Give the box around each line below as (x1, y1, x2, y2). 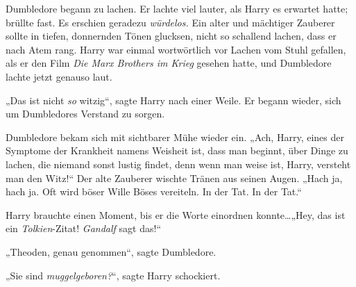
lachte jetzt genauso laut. (6, 69, 112, 83)
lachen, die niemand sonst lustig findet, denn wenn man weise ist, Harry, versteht (6, 156, 351, 171)
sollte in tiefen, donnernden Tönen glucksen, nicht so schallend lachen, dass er (6, 28, 337, 43)
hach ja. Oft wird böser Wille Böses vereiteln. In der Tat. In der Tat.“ (6, 184, 302, 199)
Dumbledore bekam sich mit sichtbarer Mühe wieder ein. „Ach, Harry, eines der (6, 129, 344, 144)
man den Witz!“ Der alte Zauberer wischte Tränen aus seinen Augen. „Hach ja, (6, 170, 343, 185)
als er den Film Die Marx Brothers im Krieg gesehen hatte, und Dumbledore (6, 56, 332, 70)
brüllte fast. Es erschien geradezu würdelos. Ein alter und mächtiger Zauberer (6, 15, 335, 29)
